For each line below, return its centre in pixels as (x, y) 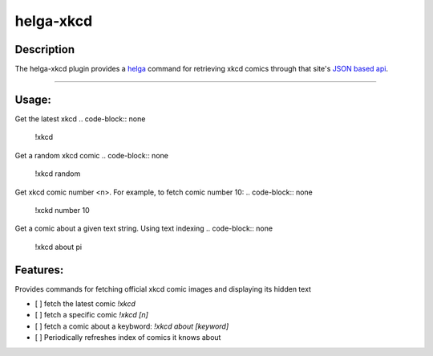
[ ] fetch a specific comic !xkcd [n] (91, 315)
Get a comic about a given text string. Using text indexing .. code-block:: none (144, 228)
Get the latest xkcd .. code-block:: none (80, 119)
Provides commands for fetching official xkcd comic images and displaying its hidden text (163, 288)
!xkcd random (58, 174)
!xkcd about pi (59, 247)
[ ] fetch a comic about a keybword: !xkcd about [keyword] (132, 326)
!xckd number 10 (62, 210)
